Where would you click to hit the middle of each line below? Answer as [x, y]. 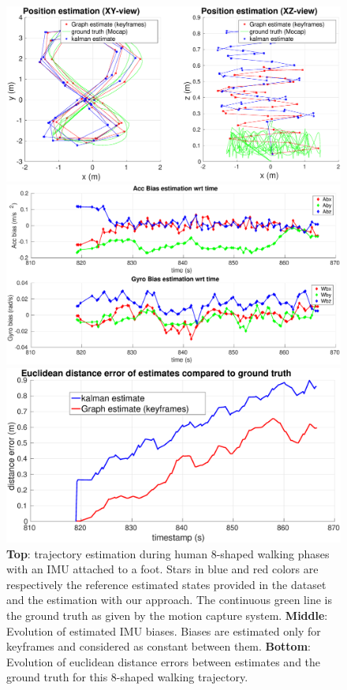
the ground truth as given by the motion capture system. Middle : [167, 615]
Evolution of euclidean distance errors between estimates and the [164, 661]
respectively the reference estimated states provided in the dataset [166, 584]
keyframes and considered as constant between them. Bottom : [159, 646]
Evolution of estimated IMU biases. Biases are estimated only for [164, 630]
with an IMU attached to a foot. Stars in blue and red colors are [162, 569]
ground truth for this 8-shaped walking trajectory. [127, 677]
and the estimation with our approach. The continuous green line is [169, 600]
